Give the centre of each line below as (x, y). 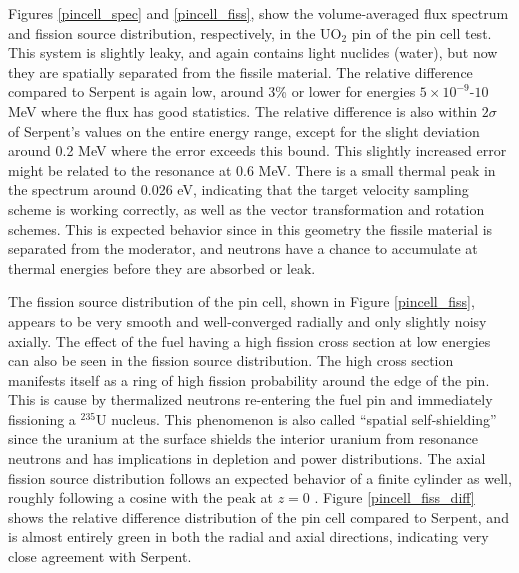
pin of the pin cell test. (421, 32)
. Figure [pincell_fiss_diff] (394, 497)
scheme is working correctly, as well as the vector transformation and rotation (246, 208)
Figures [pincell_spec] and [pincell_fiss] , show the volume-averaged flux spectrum (258, 13)
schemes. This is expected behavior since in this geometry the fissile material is (250, 228)
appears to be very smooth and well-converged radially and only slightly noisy (247, 320)
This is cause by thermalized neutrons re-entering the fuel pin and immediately (250, 399)
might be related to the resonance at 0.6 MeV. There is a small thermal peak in (252, 169)
